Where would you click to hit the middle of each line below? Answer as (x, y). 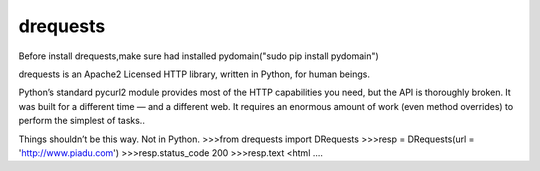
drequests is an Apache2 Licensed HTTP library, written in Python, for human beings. (194, 74)
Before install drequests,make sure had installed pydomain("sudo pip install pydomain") (198, 56)
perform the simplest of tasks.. (81, 121)
